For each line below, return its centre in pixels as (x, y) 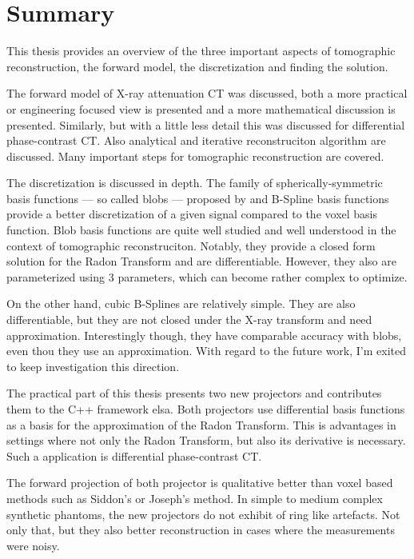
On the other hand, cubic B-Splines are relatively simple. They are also (181, 303)
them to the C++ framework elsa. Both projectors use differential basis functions (206, 409)
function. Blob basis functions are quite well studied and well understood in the (201, 230)
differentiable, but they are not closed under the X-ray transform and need (189, 319)
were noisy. (33, 545)
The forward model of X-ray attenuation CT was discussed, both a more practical (207, 93)
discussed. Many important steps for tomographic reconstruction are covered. (195, 156)
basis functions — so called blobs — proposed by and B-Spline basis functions (198, 198)
